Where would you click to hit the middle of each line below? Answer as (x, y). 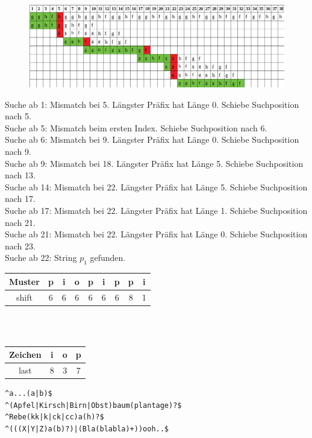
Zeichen (25, 355)
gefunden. (108, 258)
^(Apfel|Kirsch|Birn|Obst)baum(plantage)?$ (93, 405)
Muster (24, 281)
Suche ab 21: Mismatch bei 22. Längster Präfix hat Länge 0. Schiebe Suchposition (156, 234)
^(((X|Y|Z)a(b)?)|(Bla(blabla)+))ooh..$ (87, 429)
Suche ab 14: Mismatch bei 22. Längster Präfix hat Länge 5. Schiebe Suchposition (156, 186)
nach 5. (18, 116)
